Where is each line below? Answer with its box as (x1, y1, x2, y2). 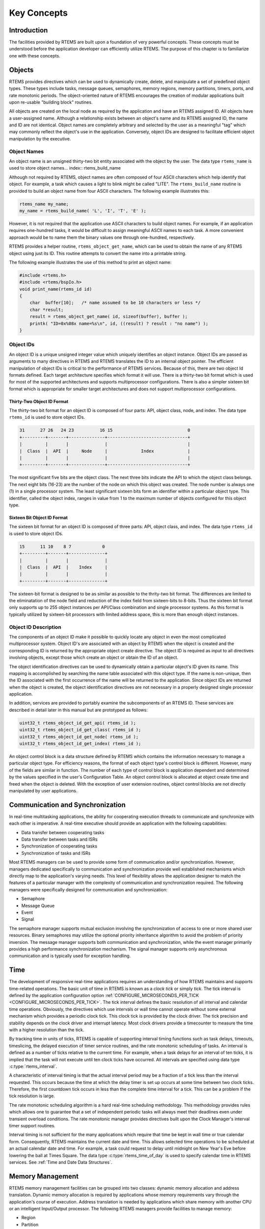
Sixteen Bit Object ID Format (9, 514, 68, 521)
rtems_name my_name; (19, 201, 69, 206)
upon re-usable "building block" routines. (9, 99, 93, 105)
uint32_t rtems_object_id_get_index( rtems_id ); (19, 741, 141, 747)
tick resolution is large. (9, 1093, 55, 1099)
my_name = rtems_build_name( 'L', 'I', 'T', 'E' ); (19, 208, 147, 213)
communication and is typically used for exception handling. (9, 953, 131, 959)
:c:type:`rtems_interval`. (9, 1063, 57, 1069)
